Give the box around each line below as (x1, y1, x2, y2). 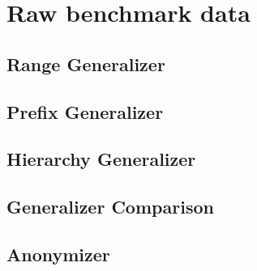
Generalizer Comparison (6, 194, 214, 219)
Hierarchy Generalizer (6, 146, 196, 171)
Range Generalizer (6, 51, 165, 76)
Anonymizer (6, 241, 110, 266)
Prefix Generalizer (6, 99, 164, 124)
